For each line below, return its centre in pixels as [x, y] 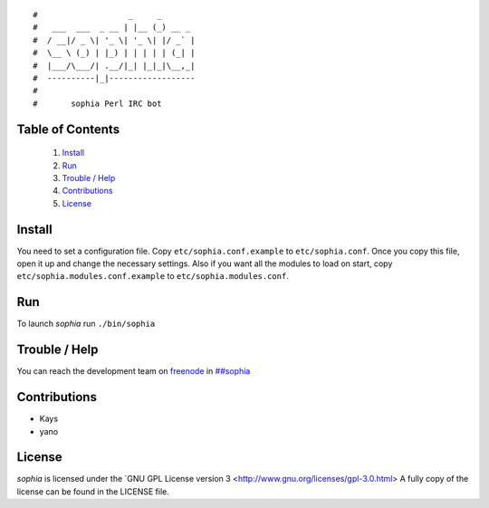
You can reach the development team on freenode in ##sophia [134, 371]
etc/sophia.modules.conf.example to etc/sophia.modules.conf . [153, 276]
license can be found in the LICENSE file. [93, 491]
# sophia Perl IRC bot [97, 103]
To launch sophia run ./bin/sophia [86, 324]
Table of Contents [68, 129]
